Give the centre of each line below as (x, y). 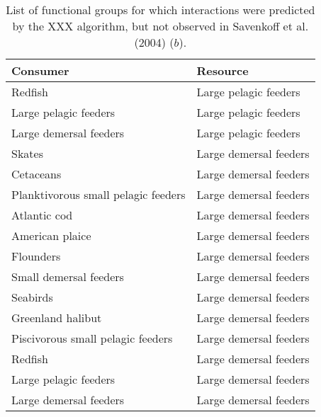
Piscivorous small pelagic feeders (92, 338)
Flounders (36, 256)
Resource (223, 70)
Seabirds (32, 297)
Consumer (40, 70)
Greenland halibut (57, 318)
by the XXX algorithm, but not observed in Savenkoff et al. (160, 26)
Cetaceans (36, 174)
